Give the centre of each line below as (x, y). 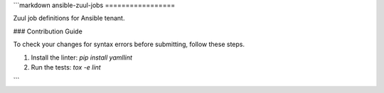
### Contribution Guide (48, 31)
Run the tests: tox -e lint (66, 67)
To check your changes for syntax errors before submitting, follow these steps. (129, 44)
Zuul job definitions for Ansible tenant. (69, 18)
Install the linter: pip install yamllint (82, 58)
